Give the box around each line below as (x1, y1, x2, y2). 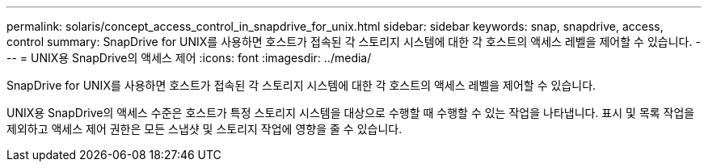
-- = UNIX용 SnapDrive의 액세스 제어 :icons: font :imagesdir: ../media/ (6, 51, 372, 65)
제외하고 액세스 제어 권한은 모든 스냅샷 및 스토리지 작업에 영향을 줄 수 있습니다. (6, 122, 402, 136)
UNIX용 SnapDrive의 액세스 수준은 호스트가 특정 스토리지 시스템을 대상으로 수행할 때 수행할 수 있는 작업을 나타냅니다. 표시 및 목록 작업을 (6, 106, 695, 120)
